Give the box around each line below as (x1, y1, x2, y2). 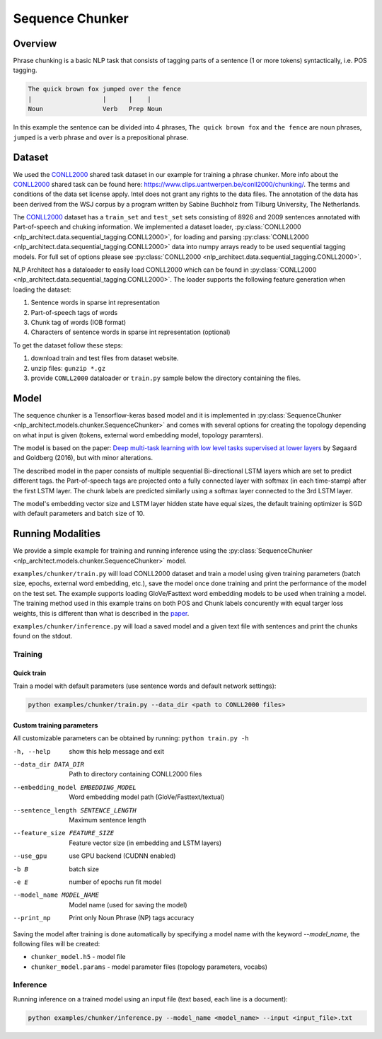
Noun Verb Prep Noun (28, 105, 163, 113)
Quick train (13, 669, 47, 677)
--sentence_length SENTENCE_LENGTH (13, 806, 137, 814)
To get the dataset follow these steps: (13, 340, 123, 350)
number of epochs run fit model (69, 878, 162, 886)
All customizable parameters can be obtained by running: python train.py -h (13, 734, 249, 742)
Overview (13, 38, 57, 50)
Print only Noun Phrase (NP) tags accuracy (69, 914, 195, 922)
